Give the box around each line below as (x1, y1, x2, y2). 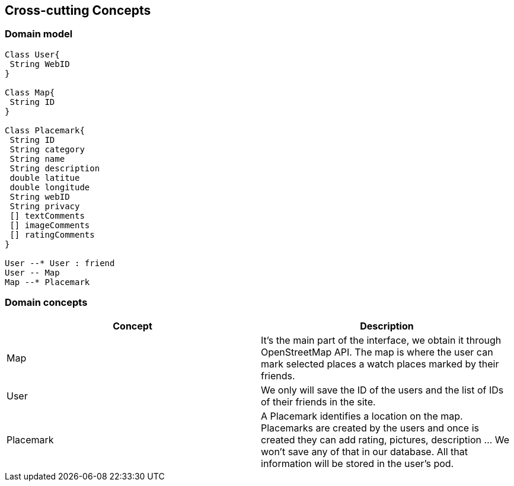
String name (9, 154, 65, 164)
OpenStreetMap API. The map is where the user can (261, 346, 493, 358)
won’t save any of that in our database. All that (261, 445, 468, 458)
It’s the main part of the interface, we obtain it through (261, 334, 502, 346)
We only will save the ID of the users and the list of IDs (261, 383, 504, 396)
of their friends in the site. (261, 395, 376, 408)
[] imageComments (9, 220, 90, 230)
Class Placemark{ (5, 125, 85, 135)
